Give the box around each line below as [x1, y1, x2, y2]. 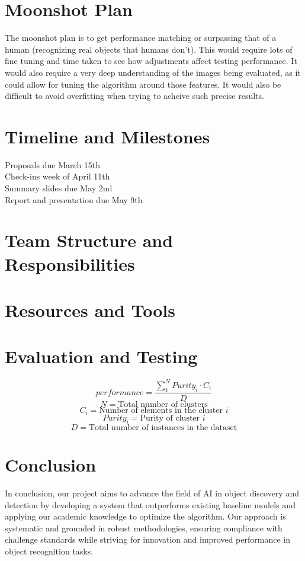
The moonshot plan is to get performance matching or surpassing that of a [5, 31, 277, 44]
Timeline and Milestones [5, 124, 210, 148]
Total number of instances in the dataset [89, 423, 237, 432]
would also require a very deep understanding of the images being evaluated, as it [5, 66, 301, 78]
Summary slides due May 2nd [5, 182, 113, 194]
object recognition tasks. [5, 544, 94, 557]
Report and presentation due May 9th [5, 193, 143, 206]
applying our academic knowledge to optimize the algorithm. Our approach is [5, 510, 286, 522]
